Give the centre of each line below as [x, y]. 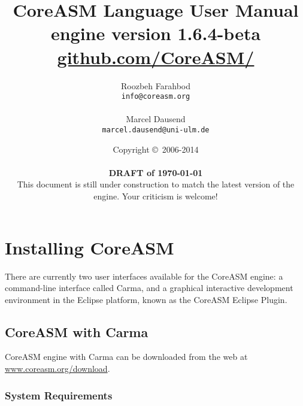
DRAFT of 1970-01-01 [156, 172]
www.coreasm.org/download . [57, 369]
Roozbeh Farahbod [156, 85]
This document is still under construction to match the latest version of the [156, 184]
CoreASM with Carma [77, 331]
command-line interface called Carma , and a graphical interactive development [149, 288]
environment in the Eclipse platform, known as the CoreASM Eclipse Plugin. [146, 299]
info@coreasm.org [156, 97]
